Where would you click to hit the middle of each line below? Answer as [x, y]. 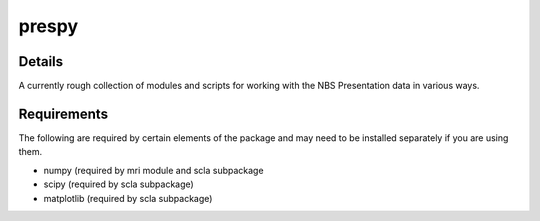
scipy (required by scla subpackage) [118, 184]
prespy [48, 26]
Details [41, 61]
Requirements [63, 113]
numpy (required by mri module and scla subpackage [153, 170]
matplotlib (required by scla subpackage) [128, 198]
